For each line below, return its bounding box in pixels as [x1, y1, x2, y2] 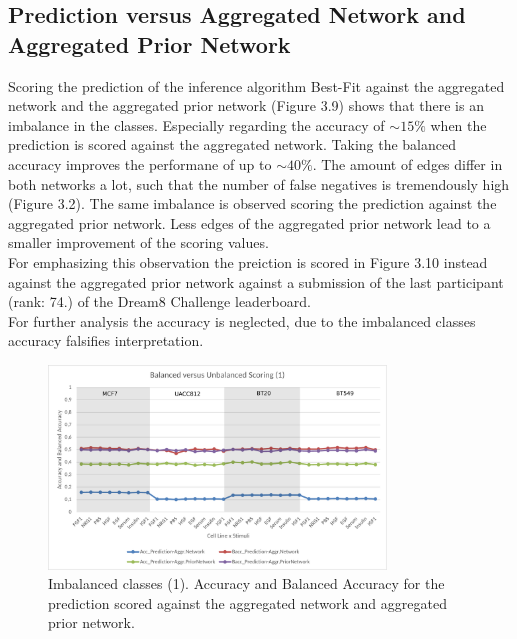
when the [430, 114, 487, 135]
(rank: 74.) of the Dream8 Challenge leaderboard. [8, 291, 311, 312]
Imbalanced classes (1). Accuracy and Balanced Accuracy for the [48, 573, 445, 594]
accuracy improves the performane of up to [8, 153, 272, 174]
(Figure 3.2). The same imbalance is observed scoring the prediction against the [8, 193, 497, 214]
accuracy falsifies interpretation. [8, 330, 204, 351]
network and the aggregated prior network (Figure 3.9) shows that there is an [8, 95, 484, 116]
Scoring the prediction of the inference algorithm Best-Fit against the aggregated [8, 75, 505, 96]
